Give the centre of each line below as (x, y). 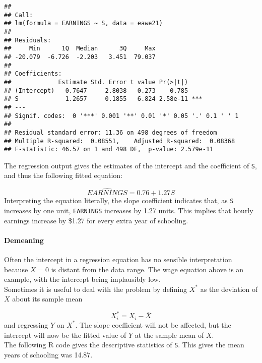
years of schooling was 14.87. (48, 354)
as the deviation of (229, 289)
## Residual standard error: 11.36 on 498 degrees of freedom (111, 132)
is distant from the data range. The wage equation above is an (147, 269)
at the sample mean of (169, 335)
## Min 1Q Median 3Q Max (80, 49)
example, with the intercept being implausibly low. (82, 279)
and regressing (26, 324)
